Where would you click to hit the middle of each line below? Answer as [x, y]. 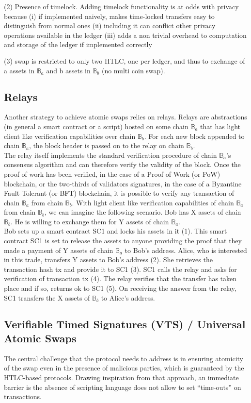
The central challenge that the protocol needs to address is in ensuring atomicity [124, 358]
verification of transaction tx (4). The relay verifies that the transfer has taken [120, 278]
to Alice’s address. [128, 297]
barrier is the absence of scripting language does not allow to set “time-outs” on [123, 387]
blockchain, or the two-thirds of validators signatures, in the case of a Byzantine [123, 183]
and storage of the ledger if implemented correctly [78, 44]
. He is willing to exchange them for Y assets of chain [90, 221]
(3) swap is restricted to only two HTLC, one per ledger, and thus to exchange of [125, 60]
